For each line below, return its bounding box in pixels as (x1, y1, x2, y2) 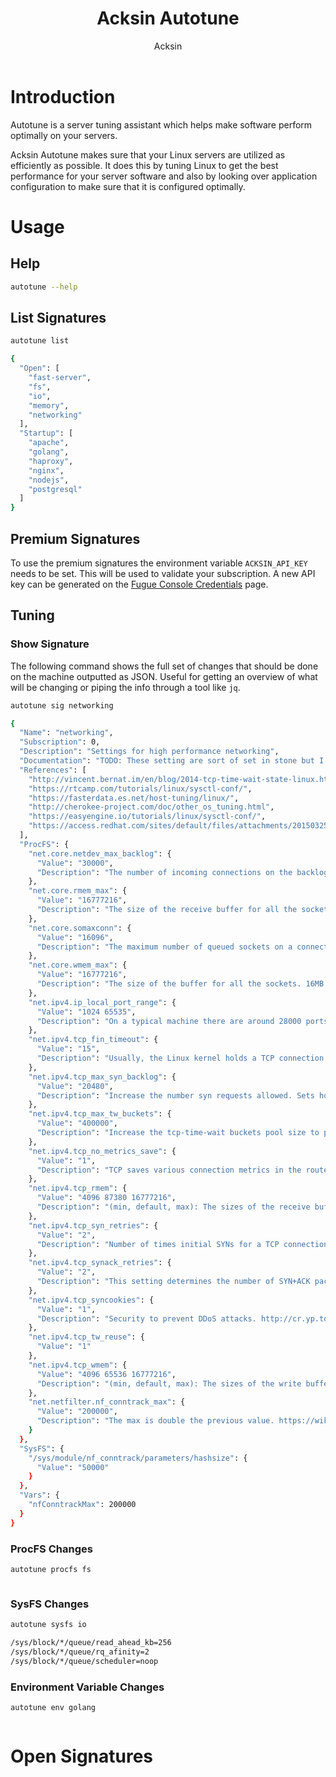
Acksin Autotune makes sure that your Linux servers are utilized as (10, 148, 286, 161)
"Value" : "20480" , (36, 1081, 114, 1091)
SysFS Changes (10, 1597, 90, 1611)
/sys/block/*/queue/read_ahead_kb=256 (10, 1637, 172, 1647)
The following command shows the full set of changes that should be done (10, 660, 319, 672)
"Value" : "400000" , (36, 1118, 118, 1129)
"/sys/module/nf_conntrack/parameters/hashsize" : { (28, 1453, 248, 1463)
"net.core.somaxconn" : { (28, 923, 132, 933)
